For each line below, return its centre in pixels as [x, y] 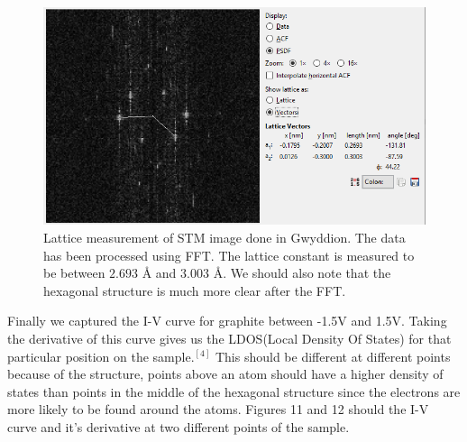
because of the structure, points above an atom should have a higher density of [225, 374]
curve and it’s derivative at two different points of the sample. [179, 426]
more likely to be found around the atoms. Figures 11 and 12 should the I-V [218, 409]
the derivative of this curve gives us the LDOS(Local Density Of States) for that [229, 338]
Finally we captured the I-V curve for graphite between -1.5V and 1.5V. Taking [227, 321]
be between [74, 273]
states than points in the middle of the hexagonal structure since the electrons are [234, 391]
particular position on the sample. [101, 356]
